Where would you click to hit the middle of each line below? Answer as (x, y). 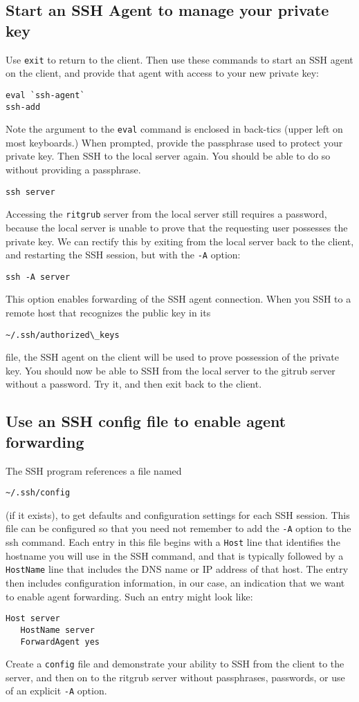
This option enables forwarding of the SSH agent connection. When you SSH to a (178, 299)
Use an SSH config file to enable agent (146, 421)
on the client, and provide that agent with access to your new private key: (162, 73)
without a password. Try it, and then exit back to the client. (134, 384)
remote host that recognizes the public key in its (108, 312)
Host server (33, 619)
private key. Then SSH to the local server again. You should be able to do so (168, 156)
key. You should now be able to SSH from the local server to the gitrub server (171, 370)
